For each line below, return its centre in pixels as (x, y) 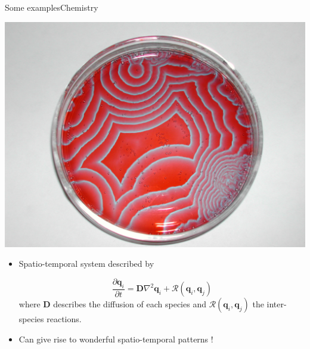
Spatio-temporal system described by (86, 264)
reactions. (64, 319)
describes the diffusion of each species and (130, 304)
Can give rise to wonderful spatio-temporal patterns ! (116, 339)
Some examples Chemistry (52, 7)
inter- (277, 304)
